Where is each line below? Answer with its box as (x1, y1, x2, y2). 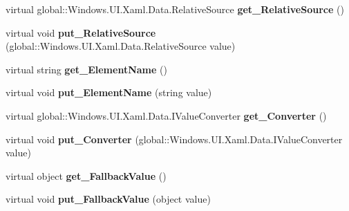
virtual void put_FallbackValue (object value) (6, 192, 211, 206)
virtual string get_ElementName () (6, 62, 167, 76)
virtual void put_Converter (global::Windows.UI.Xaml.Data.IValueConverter (6, 131, 343, 146)
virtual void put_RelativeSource (6, 25, 156, 39)
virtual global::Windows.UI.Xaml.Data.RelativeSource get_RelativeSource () (6, 2, 344, 16)
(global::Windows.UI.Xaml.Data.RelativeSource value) (6, 39, 236, 53)
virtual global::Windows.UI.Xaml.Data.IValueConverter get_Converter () (6, 108, 327, 122)
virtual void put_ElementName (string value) (6, 85, 212, 100)
